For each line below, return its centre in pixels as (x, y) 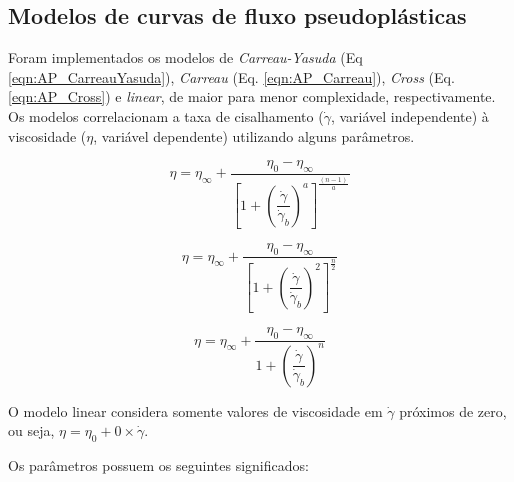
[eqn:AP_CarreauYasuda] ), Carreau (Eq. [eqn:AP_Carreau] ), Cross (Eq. (231, 76)
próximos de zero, (453, 410)
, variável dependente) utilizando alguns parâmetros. (254, 135)
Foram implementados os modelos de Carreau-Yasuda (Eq (185, 57)
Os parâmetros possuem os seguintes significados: (158, 464)
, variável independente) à (409, 115)
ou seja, (31, 430)
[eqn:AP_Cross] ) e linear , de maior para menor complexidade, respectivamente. (252, 96)
